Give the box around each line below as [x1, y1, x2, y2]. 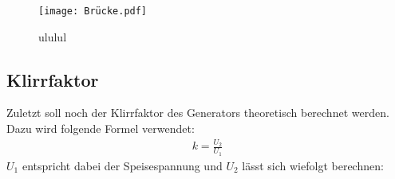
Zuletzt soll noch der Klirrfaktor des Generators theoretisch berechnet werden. [6, 104, 389, 121]
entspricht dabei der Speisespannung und [22, 157, 223, 173]
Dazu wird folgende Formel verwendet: [6, 120, 195, 137]
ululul [38, 28, 67, 45]
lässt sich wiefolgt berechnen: [242, 157, 384, 173]
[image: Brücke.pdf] [38, 6, 148, 17]
